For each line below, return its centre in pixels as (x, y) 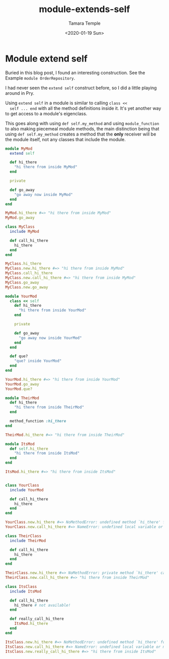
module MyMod (19, 149)
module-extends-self (84, 9)
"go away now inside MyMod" (44, 194)
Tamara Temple (84, 23)
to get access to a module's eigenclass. (46, 113)
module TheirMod (22, 398)
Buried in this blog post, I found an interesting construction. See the (75, 73)
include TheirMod (28, 541)
